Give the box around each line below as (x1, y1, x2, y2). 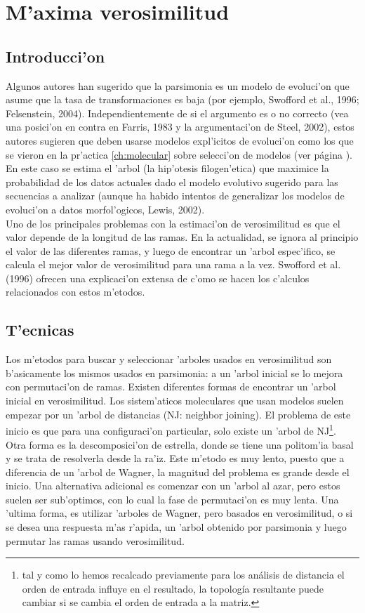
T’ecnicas (6, 319, 74, 341)
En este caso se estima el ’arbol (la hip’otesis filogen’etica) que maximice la (6, 161, 329, 176)
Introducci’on (6, 45, 105, 67)
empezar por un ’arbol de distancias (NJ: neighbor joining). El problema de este (6, 407, 351, 421)
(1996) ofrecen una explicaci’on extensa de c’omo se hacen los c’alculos (6, 270, 310, 285)
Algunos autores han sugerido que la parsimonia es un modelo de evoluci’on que (6, 78, 350, 93)
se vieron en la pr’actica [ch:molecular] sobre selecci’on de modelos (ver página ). (6, 147, 352, 162)
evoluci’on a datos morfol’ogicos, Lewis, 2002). (6, 202, 205, 216)
